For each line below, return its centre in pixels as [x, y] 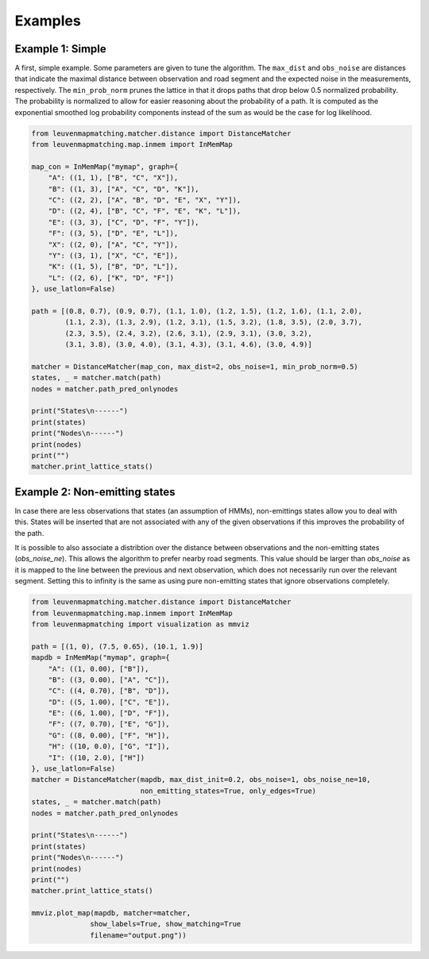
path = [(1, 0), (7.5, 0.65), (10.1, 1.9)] [118, 646]
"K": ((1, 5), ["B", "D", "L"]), [113, 267]
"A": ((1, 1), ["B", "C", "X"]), [113, 178]
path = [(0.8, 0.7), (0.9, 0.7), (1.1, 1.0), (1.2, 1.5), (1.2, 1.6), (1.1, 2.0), [197, 311]
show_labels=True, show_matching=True [166, 924]
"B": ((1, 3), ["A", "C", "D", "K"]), [124, 189]
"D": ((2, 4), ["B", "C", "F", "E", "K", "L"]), [145, 211]
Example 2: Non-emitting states [95, 492]
